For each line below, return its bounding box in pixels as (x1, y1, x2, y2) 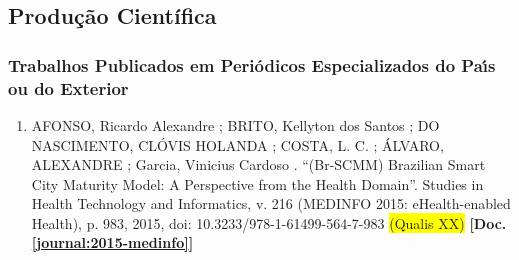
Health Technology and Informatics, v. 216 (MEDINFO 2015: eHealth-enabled (31, 193, 511, 214)
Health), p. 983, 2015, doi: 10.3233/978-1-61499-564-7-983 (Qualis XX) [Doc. (31, 212, 507, 233)
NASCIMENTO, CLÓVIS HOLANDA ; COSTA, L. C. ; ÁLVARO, (31, 134, 444, 155)
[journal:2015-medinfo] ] (31, 232, 194, 253)
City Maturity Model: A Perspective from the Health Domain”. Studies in (31, 173, 484, 194)
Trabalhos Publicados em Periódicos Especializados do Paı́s (8, 52, 496, 77)
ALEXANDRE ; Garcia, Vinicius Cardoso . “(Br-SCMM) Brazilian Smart (31, 154, 486, 175)
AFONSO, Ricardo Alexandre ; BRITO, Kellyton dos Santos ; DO (31, 114, 440, 135)
